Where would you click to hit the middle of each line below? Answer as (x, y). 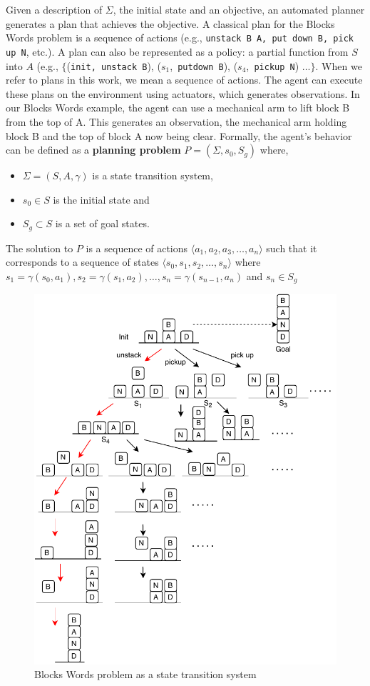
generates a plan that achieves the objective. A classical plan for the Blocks (170, 23)
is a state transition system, (153, 175)
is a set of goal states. (102, 223)
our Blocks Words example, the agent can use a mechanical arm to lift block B (178, 108)
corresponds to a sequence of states (82, 262)
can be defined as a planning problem (93, 150)
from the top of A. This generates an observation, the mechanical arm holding (176, 121)
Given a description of (54, 9)
